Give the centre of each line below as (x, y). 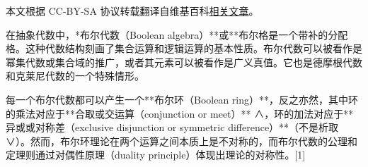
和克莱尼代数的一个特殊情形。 (75, 76)
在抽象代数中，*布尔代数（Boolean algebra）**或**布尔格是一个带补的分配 (177, 34)
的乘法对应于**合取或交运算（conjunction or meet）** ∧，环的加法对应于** (180, 113)
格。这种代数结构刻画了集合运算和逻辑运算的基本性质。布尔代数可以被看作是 (184, 48)
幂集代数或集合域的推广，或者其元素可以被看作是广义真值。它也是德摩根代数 (184, 62)
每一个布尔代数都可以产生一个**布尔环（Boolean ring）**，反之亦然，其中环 (182, 99)
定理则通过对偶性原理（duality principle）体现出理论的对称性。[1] (156, 155)
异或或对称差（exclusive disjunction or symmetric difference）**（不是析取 (172, 127)
